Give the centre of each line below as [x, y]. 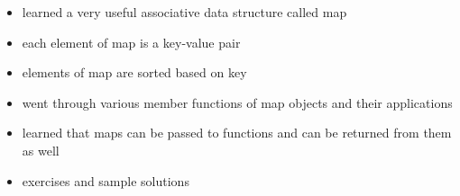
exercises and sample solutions [106, 180]
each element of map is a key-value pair [131, 42]
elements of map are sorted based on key [134, 72]
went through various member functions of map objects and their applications [237, 102]
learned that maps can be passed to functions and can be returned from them [237, 133]
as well [41, 150]
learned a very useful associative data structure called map [184, 12]
